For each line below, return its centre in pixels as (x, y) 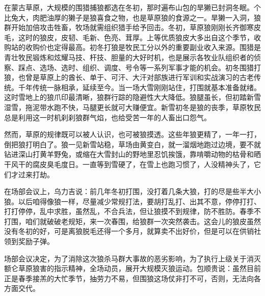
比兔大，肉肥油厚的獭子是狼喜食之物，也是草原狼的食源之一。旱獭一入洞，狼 (132, 17)
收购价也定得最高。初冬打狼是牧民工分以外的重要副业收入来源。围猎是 (143, 47)
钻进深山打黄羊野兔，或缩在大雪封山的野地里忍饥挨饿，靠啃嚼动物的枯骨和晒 (132, 154)
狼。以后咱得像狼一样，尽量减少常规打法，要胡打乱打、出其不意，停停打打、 (132, 201)
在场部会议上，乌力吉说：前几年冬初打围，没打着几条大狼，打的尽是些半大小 (132, 191)
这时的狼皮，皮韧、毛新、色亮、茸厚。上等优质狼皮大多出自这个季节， (136, 37)
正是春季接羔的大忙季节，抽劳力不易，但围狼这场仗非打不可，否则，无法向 (129, 278)
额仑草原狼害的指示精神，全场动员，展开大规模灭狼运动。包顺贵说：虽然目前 (132, 268)
